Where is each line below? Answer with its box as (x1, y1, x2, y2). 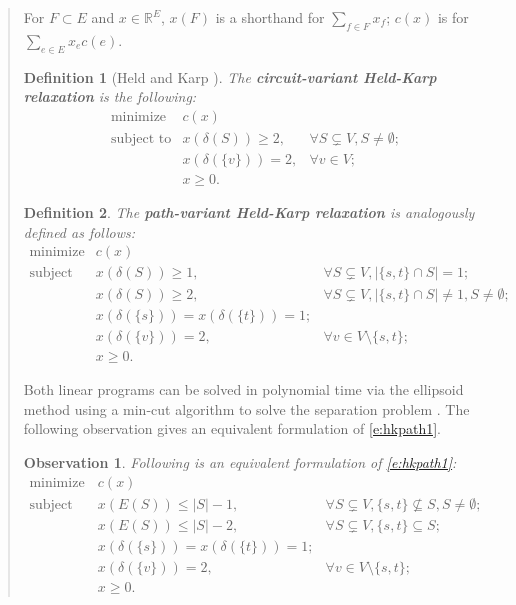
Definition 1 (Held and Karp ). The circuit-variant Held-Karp (23, 66, 437, 87)
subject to (110, 131, 172, 146)
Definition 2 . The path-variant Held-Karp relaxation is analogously (23, 201, 475, 222)
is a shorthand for (215, 7, 325, 27)
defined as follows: (23, 221, 136, 242)
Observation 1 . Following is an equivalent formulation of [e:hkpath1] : (23, 452, 457, 473)
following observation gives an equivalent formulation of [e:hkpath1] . (23, 418, 441, 439)
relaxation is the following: (23, 86, 197, 107)
